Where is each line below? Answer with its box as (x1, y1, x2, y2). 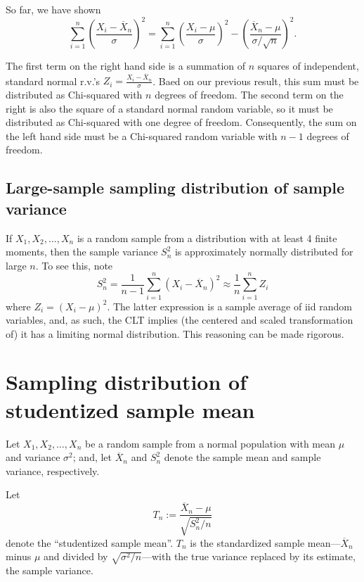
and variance (6, 450, 60, 464)
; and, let (72, 450, 112, 464)
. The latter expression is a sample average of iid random (107, 298, 352, 313)
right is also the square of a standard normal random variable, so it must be (6, 101, 333, 115)
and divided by (44, 549, 108, 564)
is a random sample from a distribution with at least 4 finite (77, 230, 337, 245)
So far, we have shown (6, 2, 101, 16)
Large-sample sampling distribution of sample (6, 177, 344, 198)
